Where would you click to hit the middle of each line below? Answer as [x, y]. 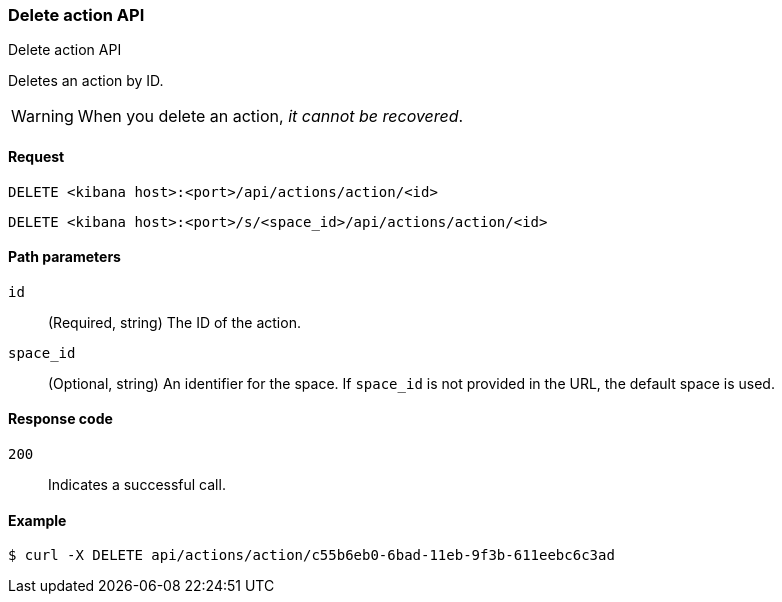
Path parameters [64, 257]
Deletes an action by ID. [86, 81]
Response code [60, 419]
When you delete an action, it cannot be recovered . [270, 116]
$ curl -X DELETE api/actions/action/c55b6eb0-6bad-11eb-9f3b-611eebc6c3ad [311, 555]
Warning [42, 116]
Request [36, 156]
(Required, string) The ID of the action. [174, 322]
